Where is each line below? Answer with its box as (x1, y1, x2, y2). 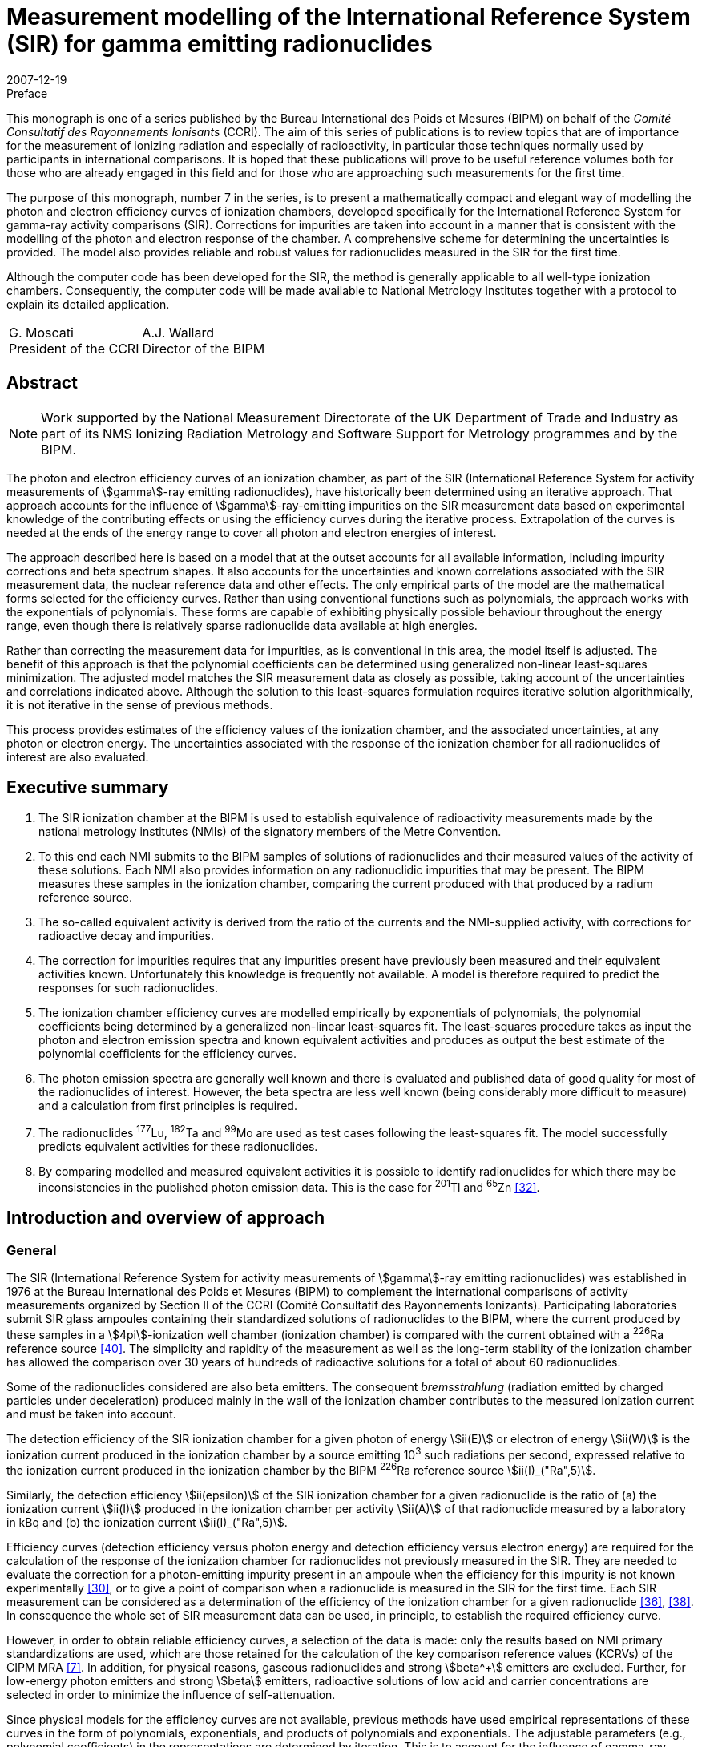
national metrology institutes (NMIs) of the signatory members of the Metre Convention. (38, 825, 502, 839)
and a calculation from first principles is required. (38, 1099, 297, 1113)
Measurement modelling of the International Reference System (6, 3, 691, 30)
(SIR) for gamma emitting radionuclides (6, 30, 433, 58)
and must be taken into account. (6, 1406, 176, 1421)
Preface (6, 86, 48, 100)
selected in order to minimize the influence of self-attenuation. (6, 1687, 336, 1701)
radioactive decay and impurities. (38, 929, 214, 943)
